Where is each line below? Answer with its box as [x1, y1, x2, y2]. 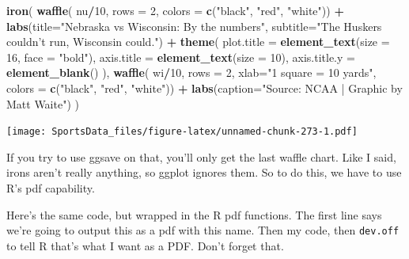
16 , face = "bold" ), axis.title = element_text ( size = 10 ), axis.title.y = [6, 48, 355, 65]
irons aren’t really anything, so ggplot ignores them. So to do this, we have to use [6, 164, 402, 181]
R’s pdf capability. [6, 180, 95, 196]
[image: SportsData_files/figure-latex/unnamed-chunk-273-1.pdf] [6, 126, 358, 138]
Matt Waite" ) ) [6, 95, 79, 112]
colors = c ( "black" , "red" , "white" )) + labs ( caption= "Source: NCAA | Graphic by [6, 79, 403, 96]
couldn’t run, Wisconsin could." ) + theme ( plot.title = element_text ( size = [6, 33, 390, 50]
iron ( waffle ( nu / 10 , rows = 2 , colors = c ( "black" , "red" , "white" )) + [6, 2, 344, 18]
